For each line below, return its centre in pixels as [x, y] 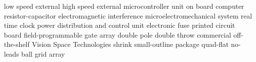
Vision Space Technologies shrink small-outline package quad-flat [130, 44]
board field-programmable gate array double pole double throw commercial [118, 34]
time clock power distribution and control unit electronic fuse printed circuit [120, 25]
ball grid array [43, 53]
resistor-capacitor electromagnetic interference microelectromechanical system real [128, 15]
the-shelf [17, 44]
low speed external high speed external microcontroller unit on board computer [124, 6]
